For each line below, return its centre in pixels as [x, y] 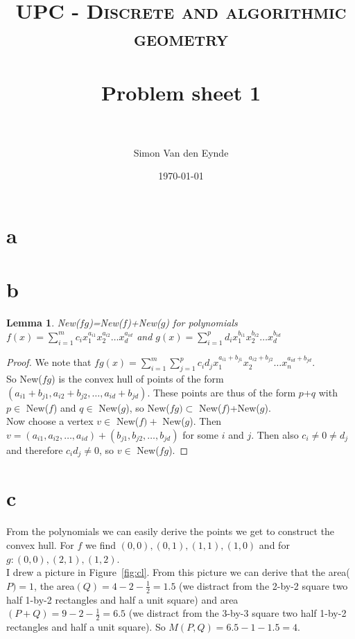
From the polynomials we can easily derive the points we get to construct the [171, 531]
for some [200, 434]
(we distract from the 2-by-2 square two [263, 585]
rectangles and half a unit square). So [86, 627]
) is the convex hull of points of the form [138, 379]
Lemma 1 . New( [43, 323]
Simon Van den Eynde [181, 152]
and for [274, 544]
